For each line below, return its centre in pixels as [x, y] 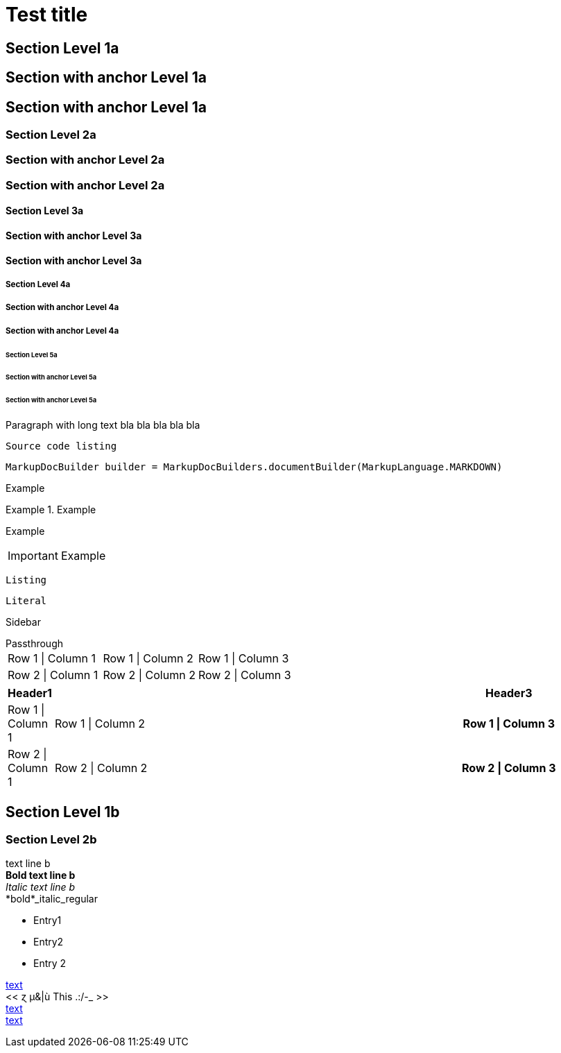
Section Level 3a [45, 211]
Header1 [30, 693]
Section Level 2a [51, 135]
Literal [26, 601]
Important [33, 556]
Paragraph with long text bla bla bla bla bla [103, 425]
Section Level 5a [32, 354]
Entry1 [48, 921]
